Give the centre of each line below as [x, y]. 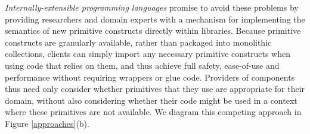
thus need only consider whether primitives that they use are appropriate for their [155, 89]
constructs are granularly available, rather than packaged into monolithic [138, 42]
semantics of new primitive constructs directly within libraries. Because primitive [153, 31]
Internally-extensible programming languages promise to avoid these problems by [152, 7]
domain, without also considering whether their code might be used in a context [151, 100]
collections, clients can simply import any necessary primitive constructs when [148, 54]
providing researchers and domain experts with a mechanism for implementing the [155, 19]
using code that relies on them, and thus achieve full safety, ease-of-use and [142, 65]
